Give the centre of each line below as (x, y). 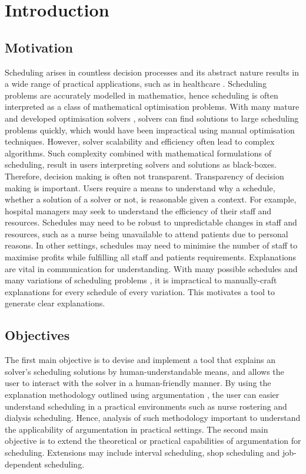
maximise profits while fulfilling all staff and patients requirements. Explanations (151, 257)
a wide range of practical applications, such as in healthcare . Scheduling (136, 84)
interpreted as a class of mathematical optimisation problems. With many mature (152, 107)
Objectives (37, 335)
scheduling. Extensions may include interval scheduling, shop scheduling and (142, 452)
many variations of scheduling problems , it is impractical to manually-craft (141, 280)
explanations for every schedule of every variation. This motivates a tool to (140, 291)
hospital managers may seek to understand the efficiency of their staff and (138, 210)
